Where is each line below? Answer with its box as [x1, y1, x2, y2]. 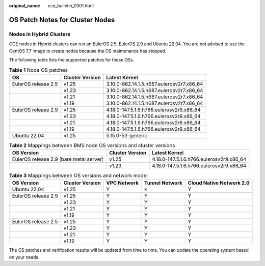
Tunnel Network [144, 179, 183, 186]
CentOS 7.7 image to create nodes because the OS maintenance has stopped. [9, 48, 166, 54]
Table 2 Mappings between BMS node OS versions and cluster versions [9, 142, 175, 148]
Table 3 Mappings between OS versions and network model [9, 172, 148, 179]
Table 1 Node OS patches [9, 66, 68, 73]
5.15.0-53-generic [106, 132, 147, 139]
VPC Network [106, 179, 139, 186]
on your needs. [9, 254, 40, 260]
